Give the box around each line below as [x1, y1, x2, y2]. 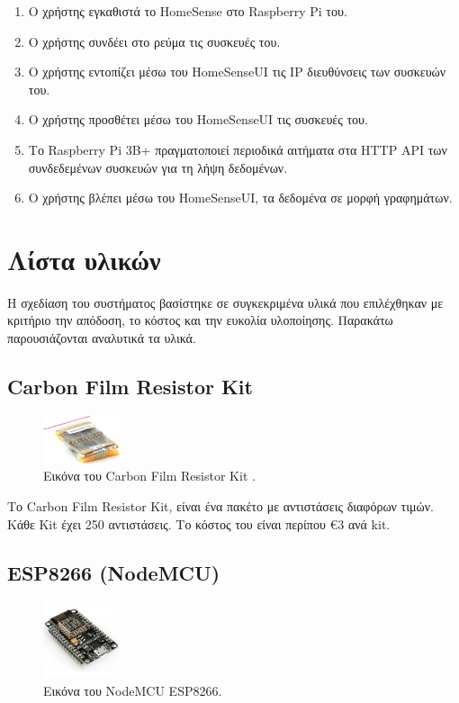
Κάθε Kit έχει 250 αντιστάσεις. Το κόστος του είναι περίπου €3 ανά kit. [7, 514, 391, 533]
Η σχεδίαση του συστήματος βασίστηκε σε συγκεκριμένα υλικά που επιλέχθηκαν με [7, 293, 444, 311]
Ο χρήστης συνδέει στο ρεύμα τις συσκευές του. [28, 32, 281, 50]
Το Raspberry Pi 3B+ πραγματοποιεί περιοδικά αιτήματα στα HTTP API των [28, 140, 447, 158]
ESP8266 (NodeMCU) [7, 558, 220, 586]
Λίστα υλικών [7, 240, 161, 277]
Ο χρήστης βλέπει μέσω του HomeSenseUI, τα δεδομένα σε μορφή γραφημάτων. [28, 188, 453, 207]
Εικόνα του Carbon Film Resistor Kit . [43, 466, 256, 485]
